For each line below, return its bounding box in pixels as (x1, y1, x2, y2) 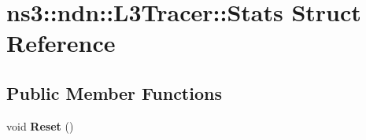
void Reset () (6, 117, 74, 134)
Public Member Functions (6, 80, 222, 105)
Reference (6, 27, 116, 59)
